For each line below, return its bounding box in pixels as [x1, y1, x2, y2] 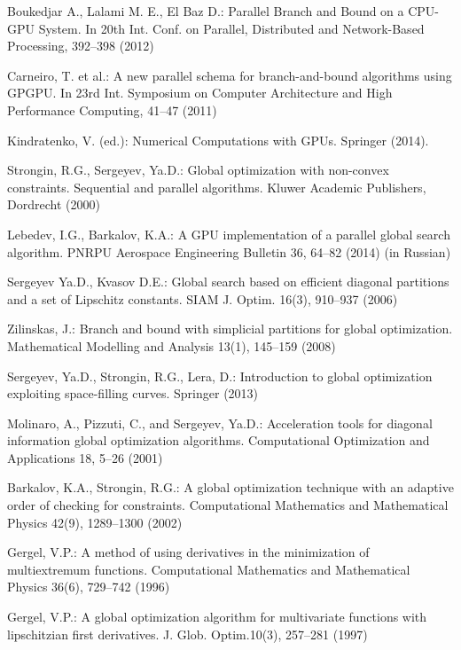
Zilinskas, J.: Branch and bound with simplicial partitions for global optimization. [7, 319, 453, 338]
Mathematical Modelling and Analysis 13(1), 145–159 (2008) [7, 336, 336, 355]
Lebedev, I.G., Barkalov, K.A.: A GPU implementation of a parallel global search [7, 224, 450, 243]
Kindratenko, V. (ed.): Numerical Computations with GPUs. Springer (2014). [7, 130, 429, 149]
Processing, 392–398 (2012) [7, 36, 154, 55]
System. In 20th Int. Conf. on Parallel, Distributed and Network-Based [38, 19, 425, 37]
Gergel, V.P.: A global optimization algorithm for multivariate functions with [7, 607, 427, 626]
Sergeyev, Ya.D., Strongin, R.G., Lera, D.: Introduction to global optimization [7, 366, 433, 385]
